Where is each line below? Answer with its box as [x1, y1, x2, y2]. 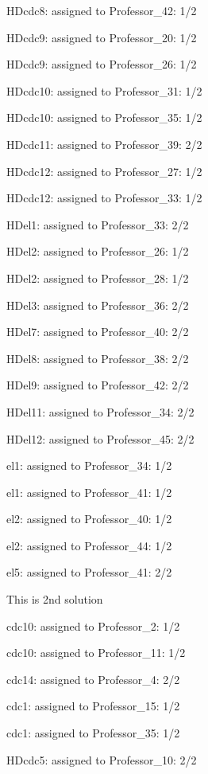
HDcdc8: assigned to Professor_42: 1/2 [6, 2, 197, 18]
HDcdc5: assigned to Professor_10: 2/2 [6, 751, 197, 768]
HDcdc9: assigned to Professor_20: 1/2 [6, 29, 197, 45]
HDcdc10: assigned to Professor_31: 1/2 [6, 82, 202, 99]
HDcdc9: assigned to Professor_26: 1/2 [6, 56, 197, 72]
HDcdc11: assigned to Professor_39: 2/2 [6, 135, 202, 152]
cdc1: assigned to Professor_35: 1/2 [6, 725, 180, 741]
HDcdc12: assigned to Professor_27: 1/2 [6, 162, 202, 179]
